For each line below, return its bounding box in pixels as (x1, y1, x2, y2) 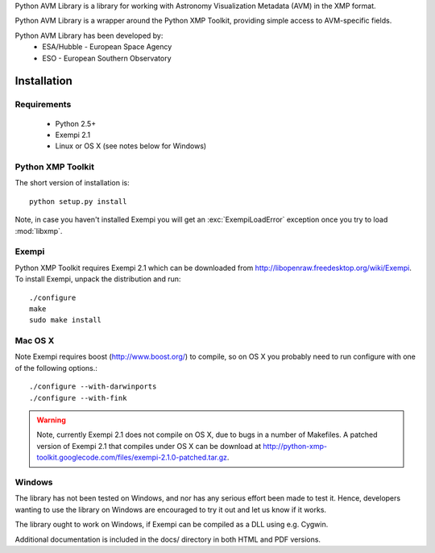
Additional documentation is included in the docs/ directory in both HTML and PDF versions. (14, 534, 321, 544)
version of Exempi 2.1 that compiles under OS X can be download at (36, 441, 262, 451)
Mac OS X (14, 335, 55, 347)
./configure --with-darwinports (29, 382, 157, 391)
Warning (36, 415, 66, 425)
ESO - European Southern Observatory (42, 53, 172, 63)
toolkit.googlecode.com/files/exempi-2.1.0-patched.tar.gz (36, 452, 228, 463)
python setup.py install (29, 197, 127, 206)
